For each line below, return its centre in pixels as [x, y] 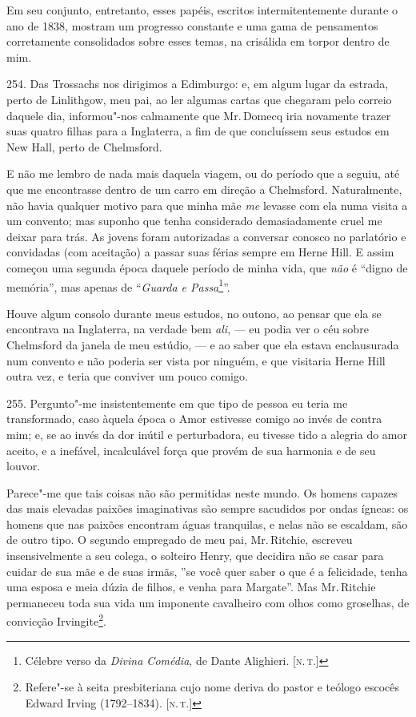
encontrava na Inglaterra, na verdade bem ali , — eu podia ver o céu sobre [188, 329]
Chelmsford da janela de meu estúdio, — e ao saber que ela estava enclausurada [203, 344]
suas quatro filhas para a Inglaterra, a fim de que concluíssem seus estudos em [198, 131]
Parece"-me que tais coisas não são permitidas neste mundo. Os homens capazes [202, 492]
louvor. [24, 466]
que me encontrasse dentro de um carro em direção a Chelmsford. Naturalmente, [204, 189]
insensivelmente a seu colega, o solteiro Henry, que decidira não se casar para [195, 556]
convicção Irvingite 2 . [56, 620]
